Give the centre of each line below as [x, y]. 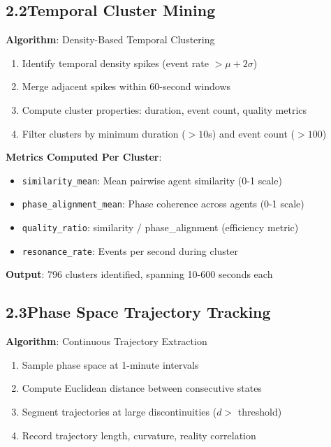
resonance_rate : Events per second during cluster [130, 250]
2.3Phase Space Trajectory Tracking [138, 312]
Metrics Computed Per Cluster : [84, 157]
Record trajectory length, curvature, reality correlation [139, 435]
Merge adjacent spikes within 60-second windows [126, 86]
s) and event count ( [252, 133]
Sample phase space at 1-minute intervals [110, 364]
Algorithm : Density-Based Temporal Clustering [110, 39]
